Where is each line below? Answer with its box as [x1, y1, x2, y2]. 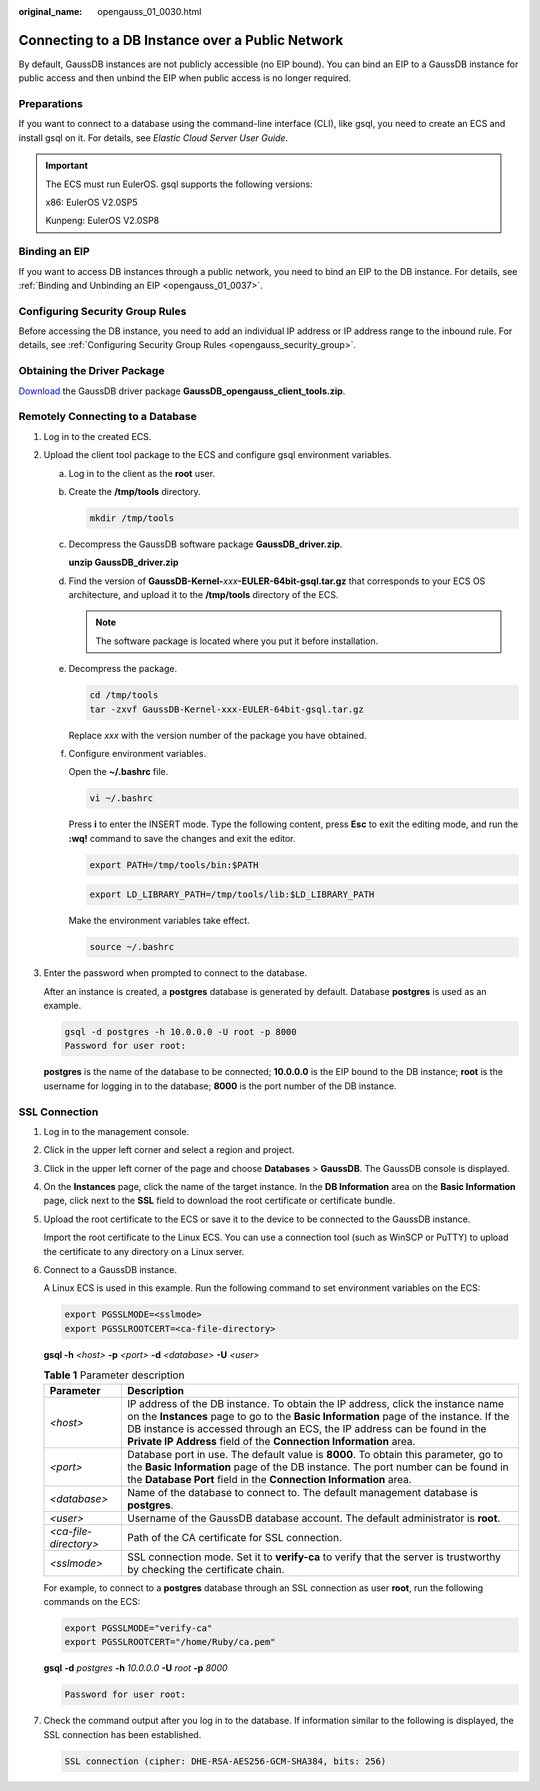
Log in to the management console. [43, 1125, 190, 1137]
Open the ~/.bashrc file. [68, 766, 169, 778]
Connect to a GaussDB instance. [43, 1264, 178, 1276]
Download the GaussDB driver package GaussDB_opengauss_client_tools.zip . [18, 385, 346, 397]
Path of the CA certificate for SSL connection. [126, 1530, 342, 1544]
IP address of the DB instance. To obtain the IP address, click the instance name [126, 1396, 505, 1410]
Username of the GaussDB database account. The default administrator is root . [126, 1511, 501, 1525]
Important [45, 160, 89, 172]
